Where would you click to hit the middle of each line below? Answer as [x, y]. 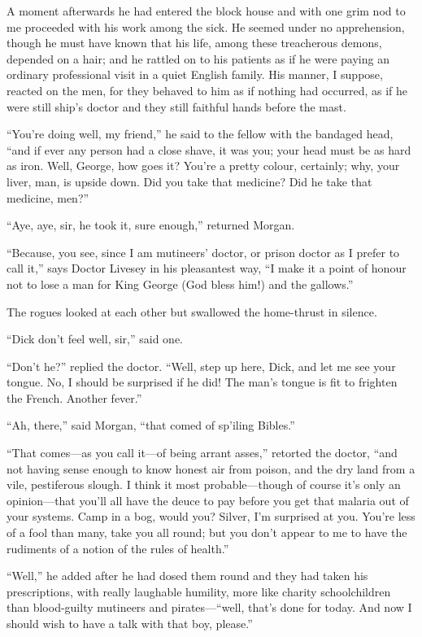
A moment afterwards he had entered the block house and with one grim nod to [206, 11]
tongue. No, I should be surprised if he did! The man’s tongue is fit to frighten [202, 382]
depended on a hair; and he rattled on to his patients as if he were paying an [198, 58]
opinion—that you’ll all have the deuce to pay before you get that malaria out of [208, 500]
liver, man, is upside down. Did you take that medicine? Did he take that [189, 181]
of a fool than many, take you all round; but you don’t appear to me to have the [207, 532]
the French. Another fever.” [74, 397]
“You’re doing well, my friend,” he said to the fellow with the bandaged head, [200, 134]
